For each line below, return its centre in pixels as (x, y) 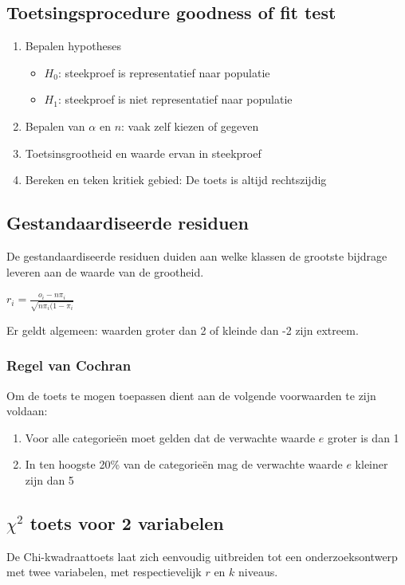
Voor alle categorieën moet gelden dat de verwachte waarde (170, 437)
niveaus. (258, 572)
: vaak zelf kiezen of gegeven (190, 126)
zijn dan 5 (49, 480)
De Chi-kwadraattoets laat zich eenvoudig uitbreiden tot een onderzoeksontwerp (202, 556)
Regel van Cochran (69, 365)
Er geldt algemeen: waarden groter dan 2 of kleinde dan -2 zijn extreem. (183, 330)
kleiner (372, 464)
